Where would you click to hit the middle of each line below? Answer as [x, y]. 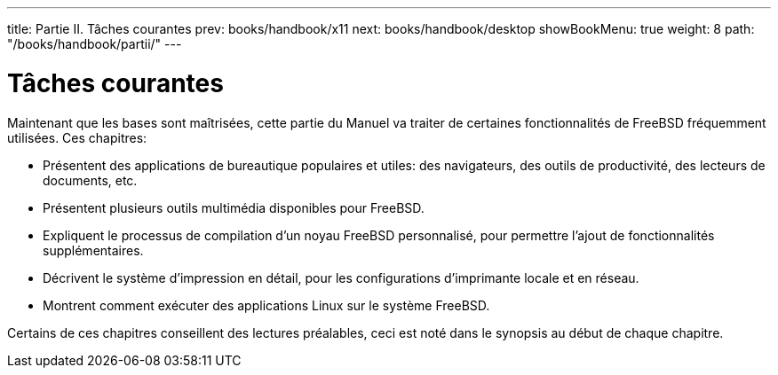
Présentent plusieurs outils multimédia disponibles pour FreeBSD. [234, 207]
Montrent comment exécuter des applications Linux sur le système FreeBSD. [266, 305]
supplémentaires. [93, 250]
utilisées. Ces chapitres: [77, 137]
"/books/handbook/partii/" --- [95, 44]
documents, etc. [90, 180]
